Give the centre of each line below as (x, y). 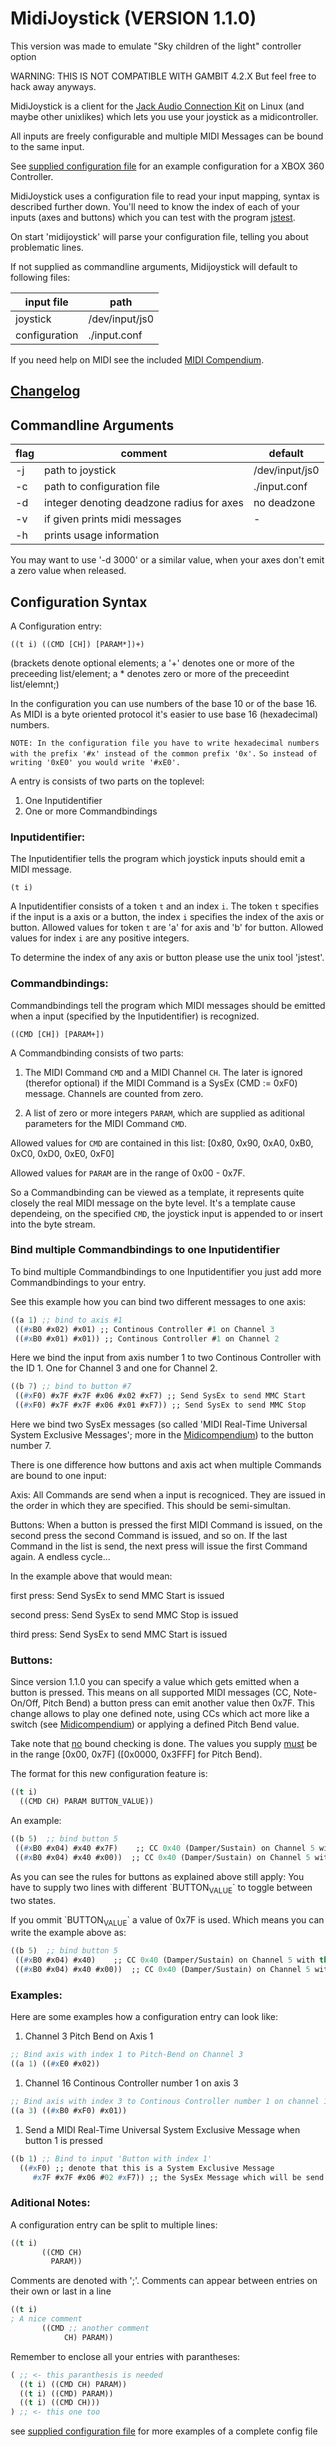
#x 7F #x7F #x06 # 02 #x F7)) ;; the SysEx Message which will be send (178, 2177)
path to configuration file (102, 487)
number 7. (31, 1446)
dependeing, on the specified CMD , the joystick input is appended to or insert (166, 1213)
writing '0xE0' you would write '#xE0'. (96, 762)
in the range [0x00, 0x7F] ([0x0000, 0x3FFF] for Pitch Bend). (136, 1754)
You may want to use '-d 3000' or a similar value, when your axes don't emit (167, 560)
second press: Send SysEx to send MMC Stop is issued (124, 1615)
